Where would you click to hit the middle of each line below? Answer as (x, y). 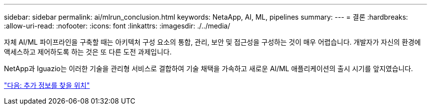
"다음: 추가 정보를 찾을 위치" (47, 85)
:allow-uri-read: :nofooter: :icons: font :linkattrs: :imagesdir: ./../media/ (117, 26)
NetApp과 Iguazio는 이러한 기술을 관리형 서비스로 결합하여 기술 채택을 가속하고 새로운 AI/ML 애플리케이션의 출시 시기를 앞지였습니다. (209, 68)
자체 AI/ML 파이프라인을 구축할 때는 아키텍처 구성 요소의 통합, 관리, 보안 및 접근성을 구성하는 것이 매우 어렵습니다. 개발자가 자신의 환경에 (213, 42)
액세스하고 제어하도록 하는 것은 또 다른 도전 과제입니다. (88, 52)
